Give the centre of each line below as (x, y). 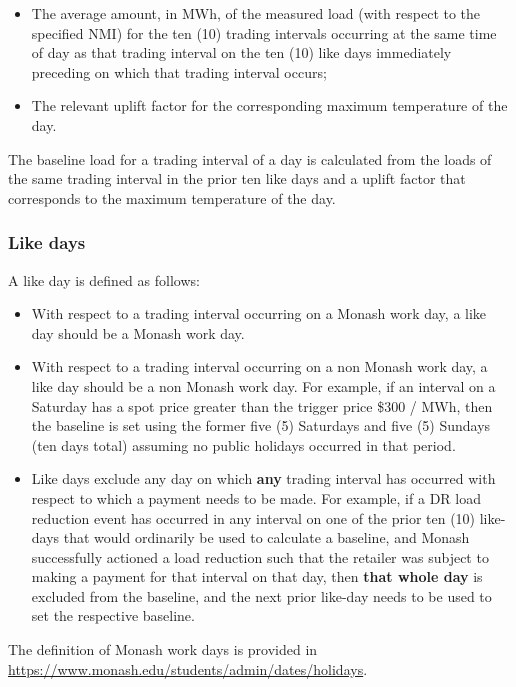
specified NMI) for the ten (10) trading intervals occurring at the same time (264, 32)
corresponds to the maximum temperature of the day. (172, 197)
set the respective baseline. (113, 615)
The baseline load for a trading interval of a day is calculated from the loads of (250, 158)
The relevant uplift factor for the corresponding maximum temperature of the (269, 105)
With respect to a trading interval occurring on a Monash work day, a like (259, 313)
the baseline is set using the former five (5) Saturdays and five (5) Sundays (261, 425)
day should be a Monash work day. (138, 332)
